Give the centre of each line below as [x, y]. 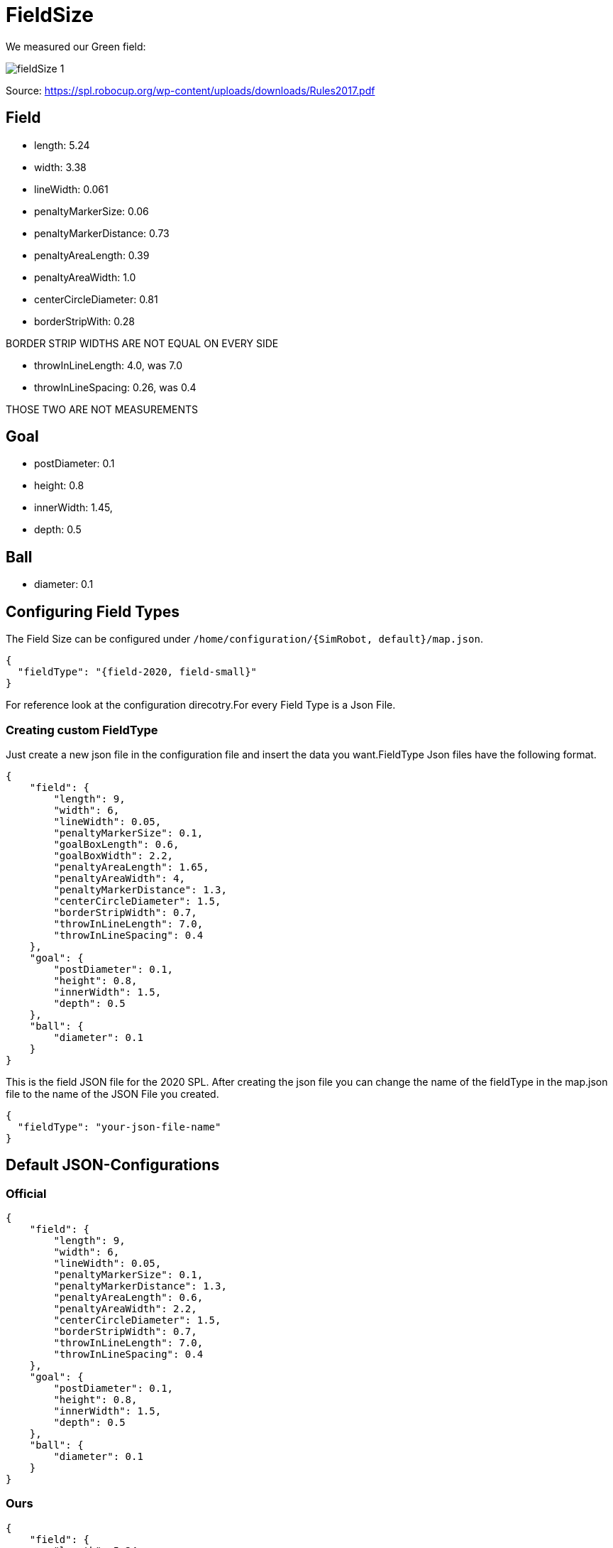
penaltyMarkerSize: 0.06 [92, 211]
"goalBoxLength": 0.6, [116, 844]
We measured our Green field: [76, 46]
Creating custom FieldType [82, 730]
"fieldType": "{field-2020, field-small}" [137, 672]
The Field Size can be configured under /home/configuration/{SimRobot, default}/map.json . [244, 639]
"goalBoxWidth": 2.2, [114, 855]
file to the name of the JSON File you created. [112, 1094]
